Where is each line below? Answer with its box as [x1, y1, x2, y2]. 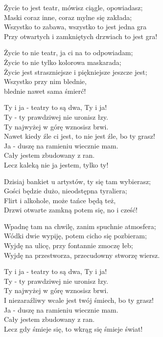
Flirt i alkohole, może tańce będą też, [4, 195, 116, 205]
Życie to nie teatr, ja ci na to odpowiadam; [4, 47, 133, 58]
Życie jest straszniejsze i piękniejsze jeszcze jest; [4, 66, 147, 77]
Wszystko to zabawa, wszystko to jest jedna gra [4, 21, 147, 32]
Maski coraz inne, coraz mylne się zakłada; [4, 12, 132, 22]
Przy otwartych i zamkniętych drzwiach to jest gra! [4, 31, 158, 41]
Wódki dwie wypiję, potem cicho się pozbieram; [4, 231, 147, 241]
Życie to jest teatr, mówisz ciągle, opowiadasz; [4, 2, 143, 12]
